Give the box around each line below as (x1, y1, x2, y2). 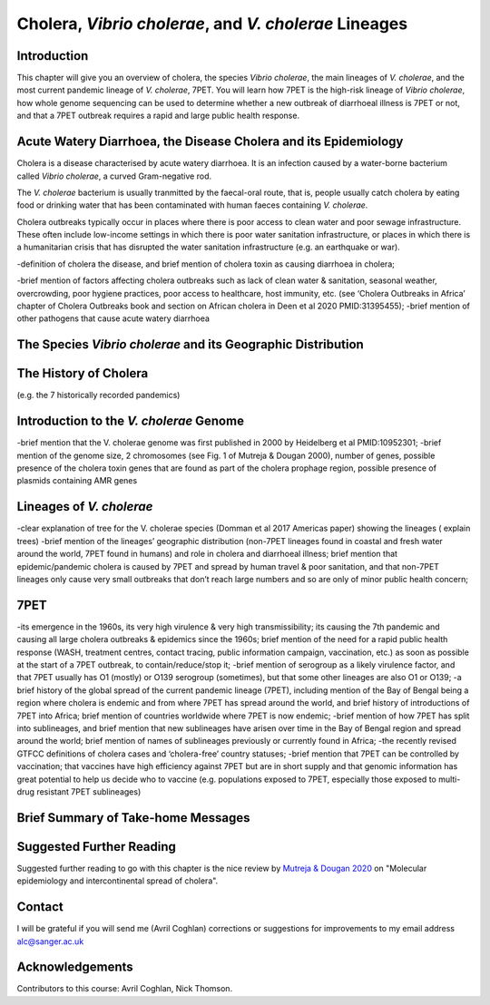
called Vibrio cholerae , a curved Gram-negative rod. (16, 171, 212, 181)
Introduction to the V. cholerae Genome (16, 414, 245, 429)
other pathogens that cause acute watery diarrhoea (16, 313, 211, 324)
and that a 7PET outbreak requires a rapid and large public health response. (16, 110, 299, 122)
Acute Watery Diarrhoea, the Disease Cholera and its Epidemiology (16, 134, 404, 150)
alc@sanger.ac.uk (16, 935, 84, 947)
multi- (438, 774, 461, 785)
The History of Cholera (16, 366, 149, 381)
